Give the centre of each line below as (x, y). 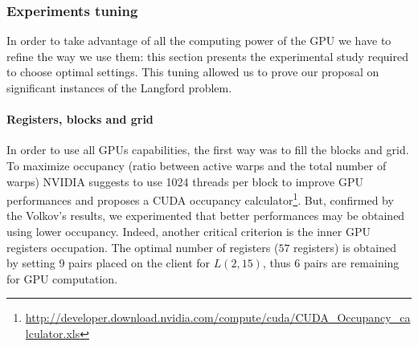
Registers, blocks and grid (80, 119)
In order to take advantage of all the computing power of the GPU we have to (199, 41)
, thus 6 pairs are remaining (331, 263)
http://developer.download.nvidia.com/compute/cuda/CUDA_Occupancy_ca (218, 318)
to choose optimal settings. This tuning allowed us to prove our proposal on (193, 72)
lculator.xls (53, 333)
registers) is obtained (345, 247)
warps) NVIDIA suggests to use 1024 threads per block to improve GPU (185, 181)
